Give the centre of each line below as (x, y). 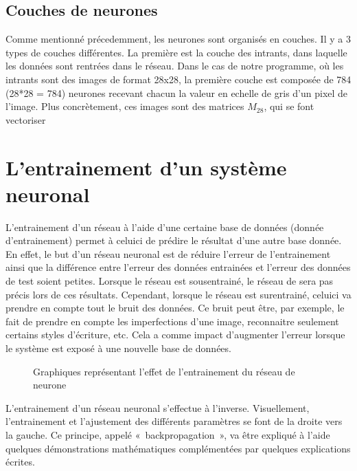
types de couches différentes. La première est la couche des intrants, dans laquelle (176, 52)
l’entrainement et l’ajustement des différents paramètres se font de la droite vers (174, 421)
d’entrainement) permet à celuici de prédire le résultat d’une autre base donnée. (174, 240)
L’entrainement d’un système (146, 167)
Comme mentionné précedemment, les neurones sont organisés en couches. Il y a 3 (178, 39)
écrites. (20, 462)
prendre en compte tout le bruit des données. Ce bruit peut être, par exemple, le (175, 308)
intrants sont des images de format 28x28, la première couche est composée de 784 (178, 79)
